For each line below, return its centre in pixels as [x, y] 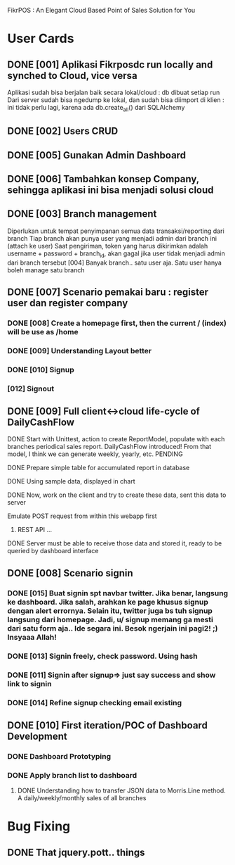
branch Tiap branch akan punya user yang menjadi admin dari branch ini [112, 238]
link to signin [29, 683]
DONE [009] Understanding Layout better [80, 351]
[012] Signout [31, 389]
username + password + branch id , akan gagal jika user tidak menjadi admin [116, 254]
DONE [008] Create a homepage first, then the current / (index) [117, 323]
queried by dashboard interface [53, 551]
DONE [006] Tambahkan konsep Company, [103, 179]
